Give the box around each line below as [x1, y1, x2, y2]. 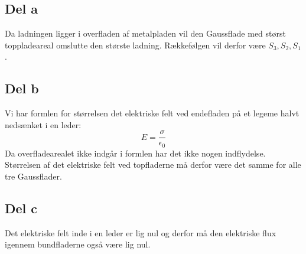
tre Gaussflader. [5, 170, 62, 183]
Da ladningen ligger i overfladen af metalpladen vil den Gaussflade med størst [5, 27, 286, 40]
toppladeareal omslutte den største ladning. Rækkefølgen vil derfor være [5, 38, 266, 51]
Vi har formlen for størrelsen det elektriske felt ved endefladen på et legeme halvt [5, 107, 300, 119]
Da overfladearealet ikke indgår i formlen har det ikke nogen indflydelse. [5, 146, 266, 159]
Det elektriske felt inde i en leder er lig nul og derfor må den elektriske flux [5, 226, 276, 239]
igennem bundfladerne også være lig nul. [5, 238, 151, 250]
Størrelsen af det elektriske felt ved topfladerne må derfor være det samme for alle [5, 158, 301, 171]
